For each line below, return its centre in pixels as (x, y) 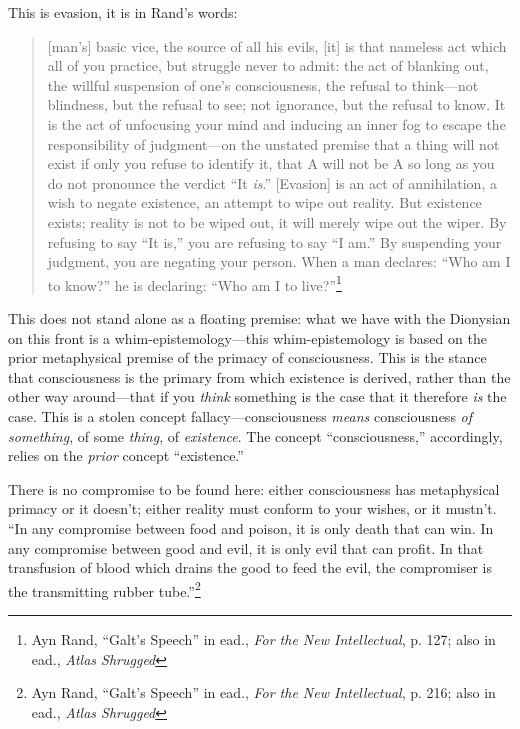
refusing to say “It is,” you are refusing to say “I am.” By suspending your (274, 241)
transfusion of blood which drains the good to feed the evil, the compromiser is (250, 567)
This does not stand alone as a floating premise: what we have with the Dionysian (259, 317)
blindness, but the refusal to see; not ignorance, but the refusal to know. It (276, 104)
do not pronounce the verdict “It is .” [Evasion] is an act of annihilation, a (272, 182)
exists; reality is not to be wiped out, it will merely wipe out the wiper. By (277, 221)
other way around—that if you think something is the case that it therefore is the (257, 396)
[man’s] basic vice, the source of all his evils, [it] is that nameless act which (277, 45)
